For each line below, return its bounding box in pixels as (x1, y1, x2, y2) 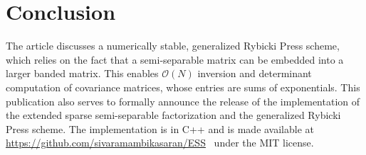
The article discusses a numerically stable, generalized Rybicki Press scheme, (6, 38, 340, 53)
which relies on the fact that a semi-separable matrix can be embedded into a (6, 52, 344, 67)
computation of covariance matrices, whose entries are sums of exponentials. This (6, 79, 360, 94)
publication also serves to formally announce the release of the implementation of (6, 93, 360, 108)
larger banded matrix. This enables (6, 66, 159, 81)
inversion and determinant (197, 66, 312, 81)
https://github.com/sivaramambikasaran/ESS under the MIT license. (6, 135, 314, 150)
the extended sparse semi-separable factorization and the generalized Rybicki (6, 108, 341, 122)
